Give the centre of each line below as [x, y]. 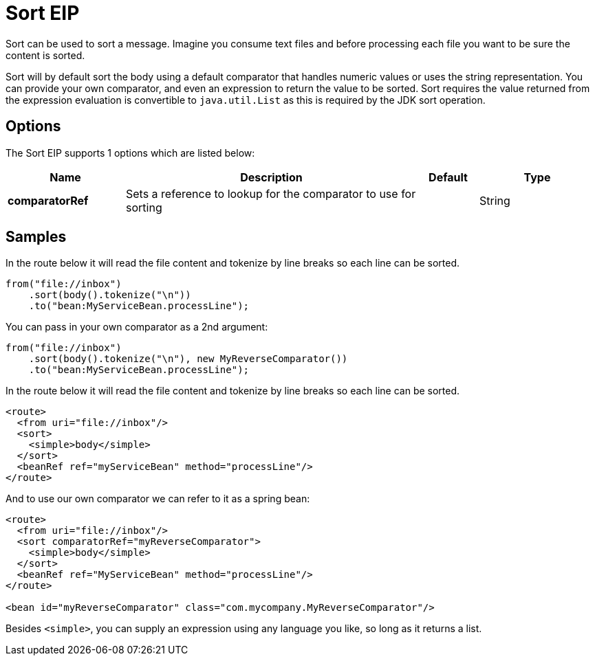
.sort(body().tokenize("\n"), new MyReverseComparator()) [188, 359]
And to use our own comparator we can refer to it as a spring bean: [158, 499]
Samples [36, 237]
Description [271, 177]
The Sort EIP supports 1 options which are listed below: [130, 153]
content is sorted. [45, 55]
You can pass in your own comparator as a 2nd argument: [137, 327]
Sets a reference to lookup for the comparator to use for [271, 193]
